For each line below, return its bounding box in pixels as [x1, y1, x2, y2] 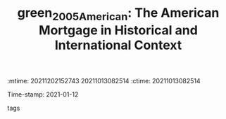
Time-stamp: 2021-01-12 [7, 90, 79, 99]
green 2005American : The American [17, 5, 220, 23]
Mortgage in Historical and [38, 22, 199, 38]
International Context [54, 37, 182, 53]
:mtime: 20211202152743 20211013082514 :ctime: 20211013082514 [7, 76, 201, 85]
